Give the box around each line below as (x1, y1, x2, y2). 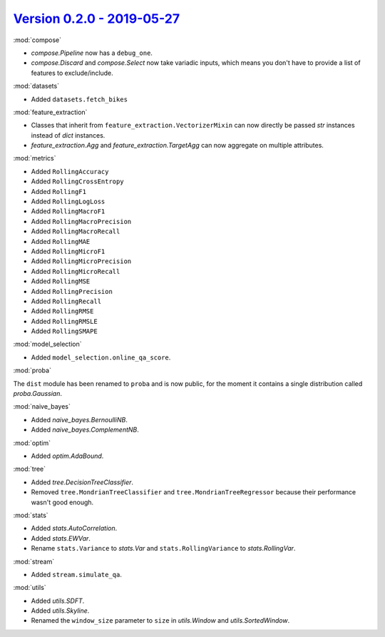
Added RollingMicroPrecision (31, 257, 132, 265)
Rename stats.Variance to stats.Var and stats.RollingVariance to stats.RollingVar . (31, 544, 296, 553)
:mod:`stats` (13, 511, 49, 519)
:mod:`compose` (13, 36, 62, 44)
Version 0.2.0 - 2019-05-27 (13, 11, 180, 26)
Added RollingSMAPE (31, 327, 98, 335)
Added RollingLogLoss (31, 197, 106, 206)
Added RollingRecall (31, 297, 102, 305)
